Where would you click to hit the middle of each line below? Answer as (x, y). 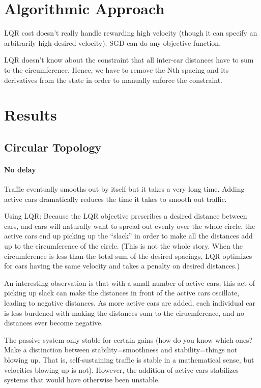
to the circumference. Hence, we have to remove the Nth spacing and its (117, 69)
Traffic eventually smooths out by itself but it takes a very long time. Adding (124, 189)
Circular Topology (53, 147)
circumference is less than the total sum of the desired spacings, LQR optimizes (128, 256)
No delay (20, 169)
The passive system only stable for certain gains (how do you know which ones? (128, 339)
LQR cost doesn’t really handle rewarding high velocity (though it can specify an (131, 33)
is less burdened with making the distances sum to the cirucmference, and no (124, 312)
